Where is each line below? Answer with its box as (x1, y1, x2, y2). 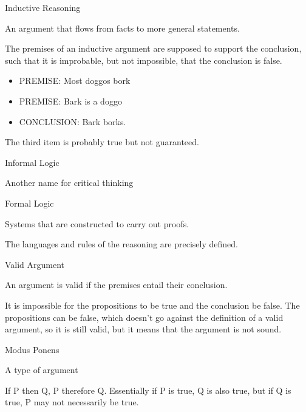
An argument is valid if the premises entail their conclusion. (5, 278, 228, 291)
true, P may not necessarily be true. (5, 396, 139, 408)
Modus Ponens (5, 343, 59, 355)
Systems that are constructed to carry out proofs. (5, 217, 189, 230)
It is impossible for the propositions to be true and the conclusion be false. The (5, 298, 300, 311)
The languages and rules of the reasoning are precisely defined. (5, 238, 238, 250)
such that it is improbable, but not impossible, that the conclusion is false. (5, 53, 282, 66)
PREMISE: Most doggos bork (19, 74, 131, 87)
